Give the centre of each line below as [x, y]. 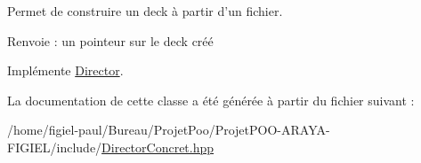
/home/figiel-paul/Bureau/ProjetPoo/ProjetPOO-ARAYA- [169, 130]
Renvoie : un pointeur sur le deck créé [110, 40]
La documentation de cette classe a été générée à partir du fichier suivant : [211, 100]
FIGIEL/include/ [55, 147]
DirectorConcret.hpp [158, 147]
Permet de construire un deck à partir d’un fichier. [145, 11]
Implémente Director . [65, 70]
